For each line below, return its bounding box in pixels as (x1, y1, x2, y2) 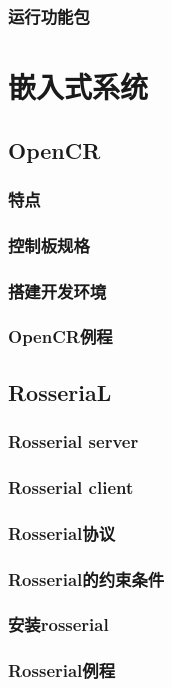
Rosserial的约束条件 (8, 566, 165, 591)
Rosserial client (8, 474, 134, 499)
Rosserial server (8, 429, 139, 454)
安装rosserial (8, 612, 109, 637)
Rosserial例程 (8, 658, 116, 683)
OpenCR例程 (8, 324, 113, 349)
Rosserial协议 (8, 520, 116, 545)
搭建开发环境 (8, 278, 107, 303)
